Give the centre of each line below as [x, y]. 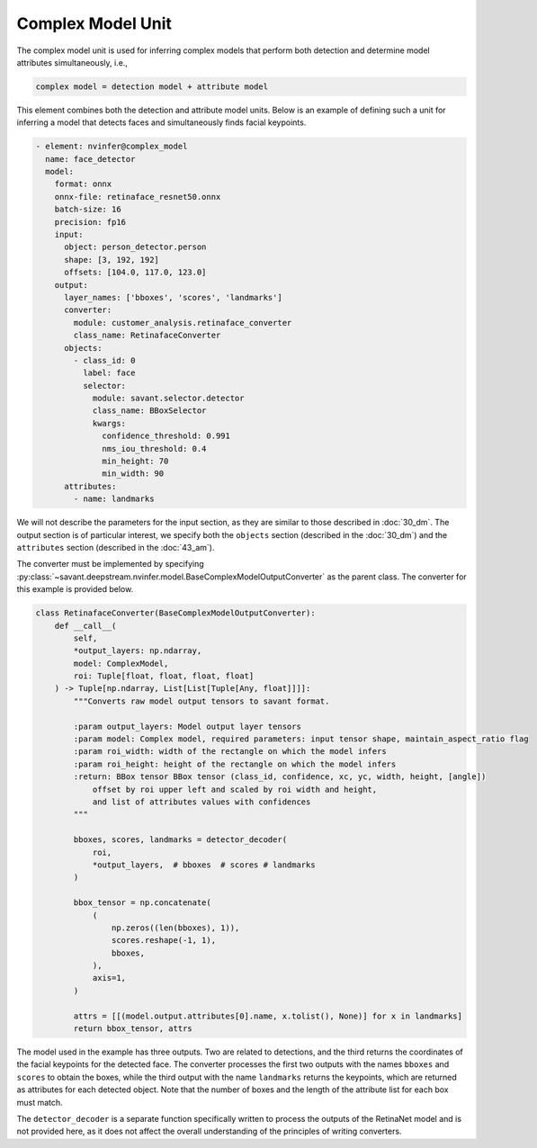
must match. [40, 1102]
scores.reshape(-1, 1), [163, 941]
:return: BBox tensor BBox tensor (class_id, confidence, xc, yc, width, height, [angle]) [280, 777]
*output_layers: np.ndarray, [138, 651]
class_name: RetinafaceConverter [147, 336]
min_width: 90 [133, 474]
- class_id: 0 [104, 360]
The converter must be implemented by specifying [110, 564]
